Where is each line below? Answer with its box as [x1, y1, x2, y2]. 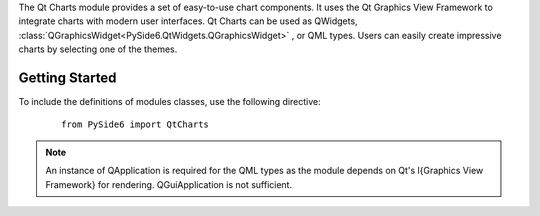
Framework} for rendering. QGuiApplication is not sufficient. [45, 178, 293, 190]
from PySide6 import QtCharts [61, 119, 210, 130]
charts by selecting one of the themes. [18, 43, 178, 55]
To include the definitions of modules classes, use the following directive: [18, 96, 321, 108]
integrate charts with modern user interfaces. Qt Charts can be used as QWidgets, [18, 15, 359, 27]
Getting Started [18, 69, 117, 86]
